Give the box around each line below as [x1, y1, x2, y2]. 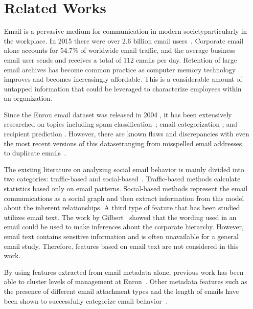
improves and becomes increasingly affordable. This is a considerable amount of [4, 74, 242, 84]
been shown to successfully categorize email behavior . [4, 295, 167, 306]
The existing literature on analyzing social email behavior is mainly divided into [4, 164, 244, 174]
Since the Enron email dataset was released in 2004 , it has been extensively [4, 109, 232, 119]
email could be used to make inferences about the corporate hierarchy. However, [4, 221, 244, 232]
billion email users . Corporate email [133, 35, 244, 45]
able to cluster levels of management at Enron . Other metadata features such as [4, 276, 247, 287]
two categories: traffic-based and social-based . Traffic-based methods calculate [4, 174, 241, 184]
